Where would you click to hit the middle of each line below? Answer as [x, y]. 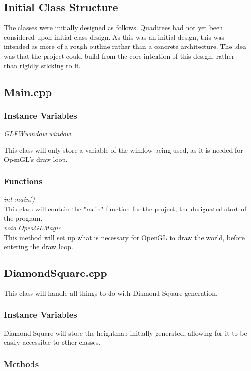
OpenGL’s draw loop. [36, 159]
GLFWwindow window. [39, 134]
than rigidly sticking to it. [42, 65]
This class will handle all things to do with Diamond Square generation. [111, 293]
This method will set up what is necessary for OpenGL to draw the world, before [125, 237]
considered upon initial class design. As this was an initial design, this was [114, 37]
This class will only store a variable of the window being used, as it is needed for [124, 150]
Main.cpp [28, 91]
